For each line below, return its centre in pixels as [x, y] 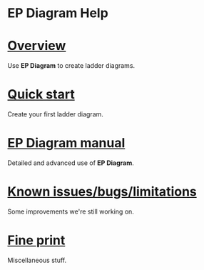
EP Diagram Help [58, 13]
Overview [37, 46]
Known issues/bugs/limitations [102, 192]
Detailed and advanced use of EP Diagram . [71, 163]
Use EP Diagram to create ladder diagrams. [71, 66]
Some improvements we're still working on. [71, 211]
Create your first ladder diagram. [55, 114]
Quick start [41, 95]
